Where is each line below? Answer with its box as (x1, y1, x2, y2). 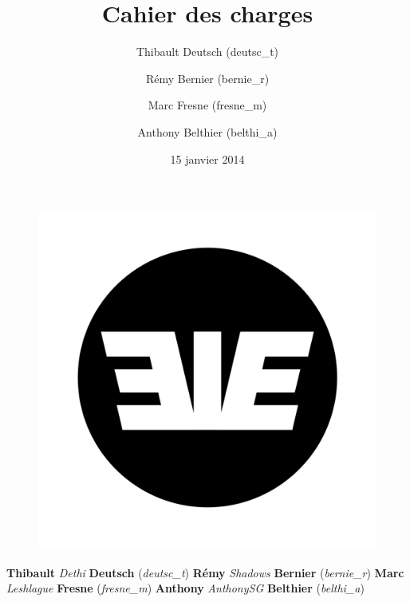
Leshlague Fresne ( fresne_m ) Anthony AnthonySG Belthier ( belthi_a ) (6, 580, 365, 596)
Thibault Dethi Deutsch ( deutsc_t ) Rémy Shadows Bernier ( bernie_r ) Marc (6, 564, 404, 580)
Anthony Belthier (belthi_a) (137, 123, 278, 140)
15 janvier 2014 (170, 150, 245, 167)
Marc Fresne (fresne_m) (148, 97, 267, 113)
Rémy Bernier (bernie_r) (145, 69, 270, 86)
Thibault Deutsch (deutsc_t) (136, 43, 279, 60)
